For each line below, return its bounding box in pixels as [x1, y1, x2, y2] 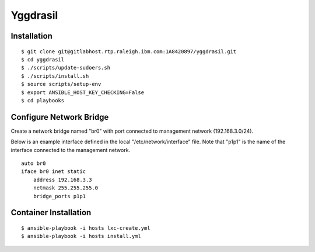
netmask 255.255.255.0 [33, 185, 99, 191]
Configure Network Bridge [10, 112, 109, 122]
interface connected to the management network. [10, 146, 131, 153]
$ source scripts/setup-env [21, 81, 101, 88]
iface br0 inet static [21, 168, 86, 175]
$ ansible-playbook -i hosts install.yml [21, 233, 141, 240]
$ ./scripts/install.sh [21, 73, 89, 79]
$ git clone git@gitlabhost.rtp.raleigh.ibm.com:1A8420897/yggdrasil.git [21, 48, 237, 55]
